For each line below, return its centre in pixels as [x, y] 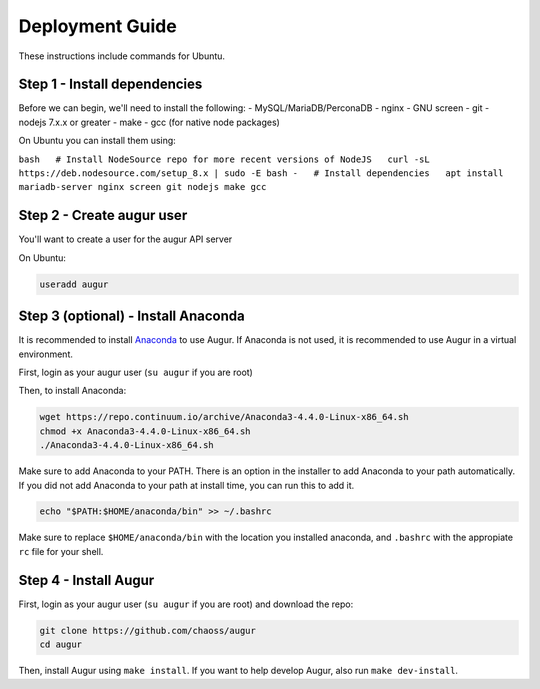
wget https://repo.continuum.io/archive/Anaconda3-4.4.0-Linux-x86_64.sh [224, 417]
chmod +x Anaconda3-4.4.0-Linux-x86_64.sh [145, 431]
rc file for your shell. [61, 551]
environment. [46, 354]
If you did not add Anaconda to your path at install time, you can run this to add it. [186, 485]
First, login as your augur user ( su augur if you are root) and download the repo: [186, 604]
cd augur [61, 644]
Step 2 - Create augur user [103, 215]
